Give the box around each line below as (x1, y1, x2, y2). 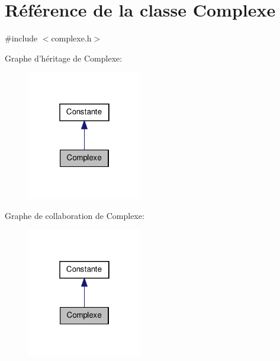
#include (5, 32, 38, 44)
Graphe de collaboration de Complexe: (5, 209, 144, 221)
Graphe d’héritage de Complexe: (5, 51, 123, 64)
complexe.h (51, 32, 92, 44)
